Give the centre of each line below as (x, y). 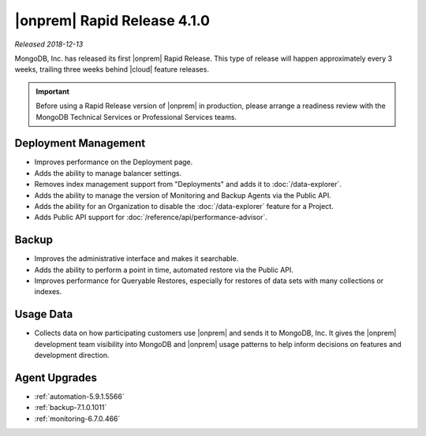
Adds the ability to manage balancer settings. (108, 173)
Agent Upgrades (56, 377)
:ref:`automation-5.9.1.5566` (80, 397)
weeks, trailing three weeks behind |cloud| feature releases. (112, 69)
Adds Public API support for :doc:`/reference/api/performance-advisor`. (151, 218)
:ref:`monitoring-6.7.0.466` (77, 419)
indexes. (48, 292)
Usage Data (44, 314)
